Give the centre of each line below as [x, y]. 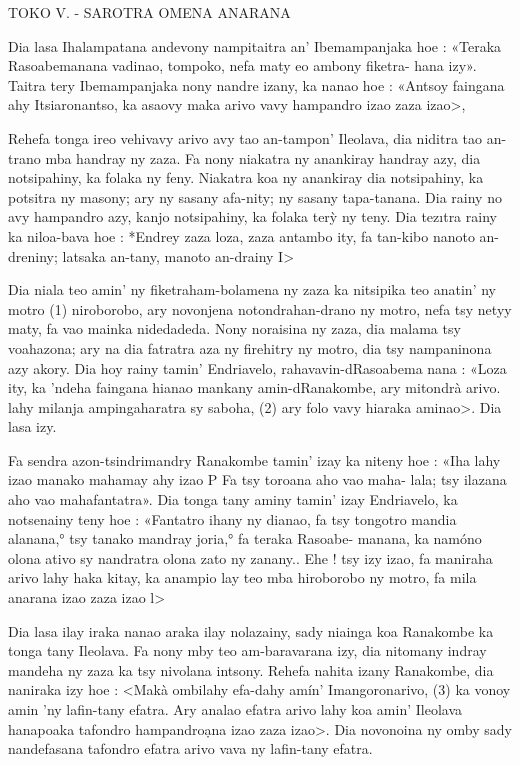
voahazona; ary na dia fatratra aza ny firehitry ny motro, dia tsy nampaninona [250, 347]
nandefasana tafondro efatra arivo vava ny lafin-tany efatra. [190, 748]
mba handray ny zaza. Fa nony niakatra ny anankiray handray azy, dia [263, 157]
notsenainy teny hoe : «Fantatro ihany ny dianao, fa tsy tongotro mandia [232, 518]
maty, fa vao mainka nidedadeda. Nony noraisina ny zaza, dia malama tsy [234, 328]
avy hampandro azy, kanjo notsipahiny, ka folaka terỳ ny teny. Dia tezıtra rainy [252, 216]
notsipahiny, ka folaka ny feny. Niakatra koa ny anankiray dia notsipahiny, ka [246, 177]
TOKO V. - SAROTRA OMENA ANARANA [149, 12]
